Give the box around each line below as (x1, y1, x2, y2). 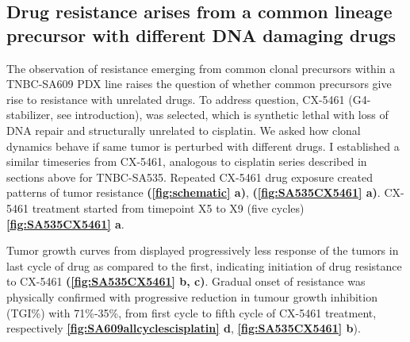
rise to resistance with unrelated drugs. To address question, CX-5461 (6, 90, 345, 107)
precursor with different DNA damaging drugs (6, 22, 397, 47)
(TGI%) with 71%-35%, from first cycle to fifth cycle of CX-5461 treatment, (6, 304, 377, 321)
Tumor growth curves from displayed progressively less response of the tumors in (6, 242, 399, 259)
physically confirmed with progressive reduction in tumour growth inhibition (6, 288, 377, 305)
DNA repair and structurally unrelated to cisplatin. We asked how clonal (6, 121, 361, 138)
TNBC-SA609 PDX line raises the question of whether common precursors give (6, 75, 392, 92)
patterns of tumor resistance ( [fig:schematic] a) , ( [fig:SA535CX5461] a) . (6, 184, 381, 201)
